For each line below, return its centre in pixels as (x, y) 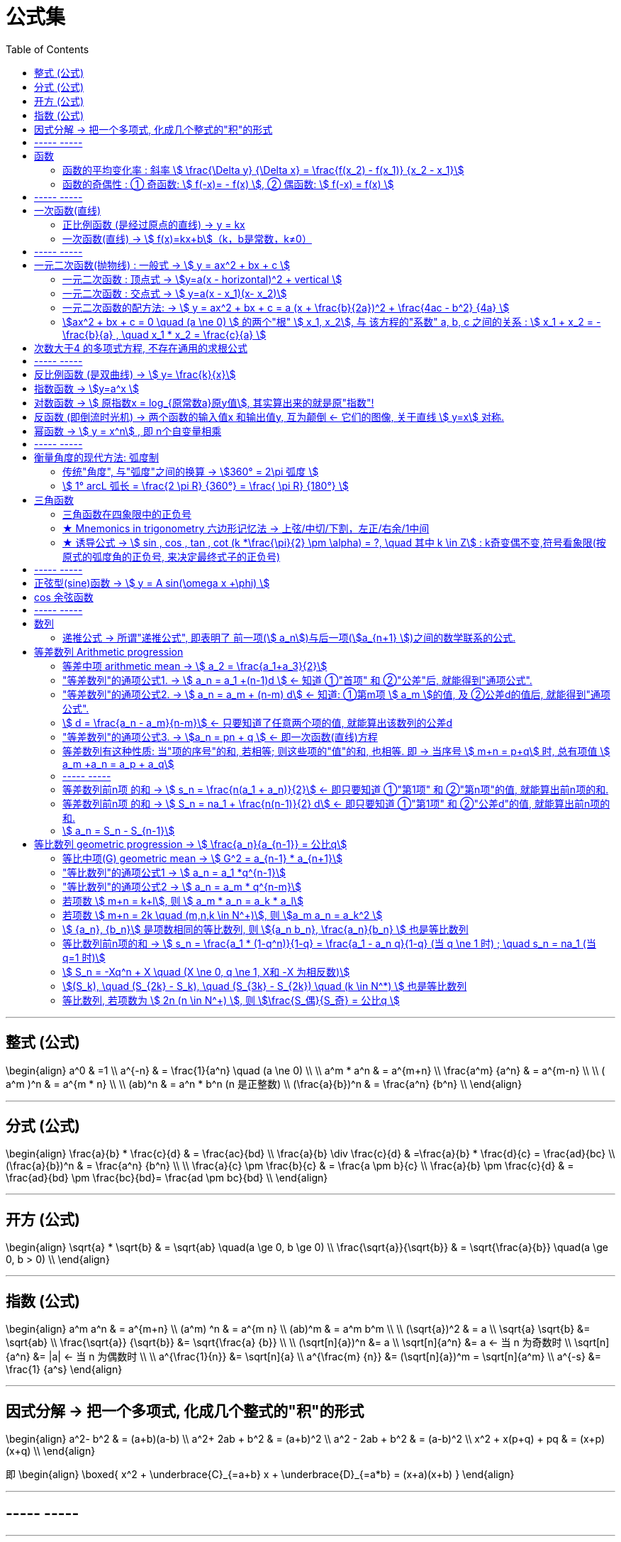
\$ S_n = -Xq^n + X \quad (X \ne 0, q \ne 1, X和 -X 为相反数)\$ (206, 971)
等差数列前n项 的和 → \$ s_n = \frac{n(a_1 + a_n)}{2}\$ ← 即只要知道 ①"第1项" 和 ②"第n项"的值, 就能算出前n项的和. (336, 789)
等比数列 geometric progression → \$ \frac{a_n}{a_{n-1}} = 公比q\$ (191, 844)
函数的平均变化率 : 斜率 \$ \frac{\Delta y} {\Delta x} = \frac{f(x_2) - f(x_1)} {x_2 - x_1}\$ (263, 170)
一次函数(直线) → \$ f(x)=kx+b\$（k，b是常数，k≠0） (187, 238)
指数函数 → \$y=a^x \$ (86, 388)
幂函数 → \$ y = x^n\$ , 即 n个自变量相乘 (128, 431)
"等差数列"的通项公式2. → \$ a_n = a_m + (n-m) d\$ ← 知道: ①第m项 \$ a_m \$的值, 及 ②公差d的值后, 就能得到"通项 (336, 694)
